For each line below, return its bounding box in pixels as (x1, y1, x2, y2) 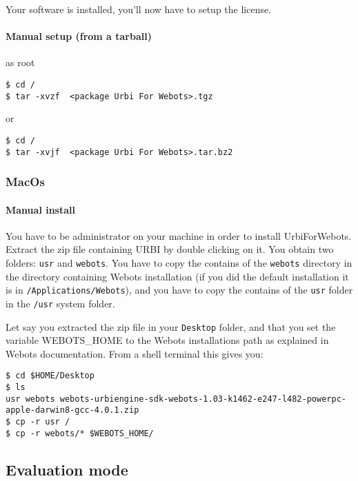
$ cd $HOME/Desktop (6, 371, 95, 381)
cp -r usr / (15, 417, 70, 427)
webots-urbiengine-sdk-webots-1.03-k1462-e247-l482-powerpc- (59, 393, 346, 404)
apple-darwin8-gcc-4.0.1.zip (6, 405, 139, 416)
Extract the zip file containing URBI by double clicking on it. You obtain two (6, 242, 334, 256)
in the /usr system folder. (6, 296, 115, 310)
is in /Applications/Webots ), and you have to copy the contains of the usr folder (6, 283, 353, 297)
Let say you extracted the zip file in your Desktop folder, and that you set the (6, 319, 336, 334)
